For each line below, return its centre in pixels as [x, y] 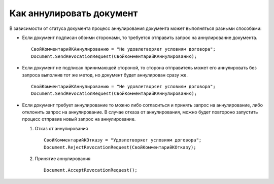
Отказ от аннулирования [61, 128]
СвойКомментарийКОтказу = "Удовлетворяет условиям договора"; [123, 140]
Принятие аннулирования [63, 159]
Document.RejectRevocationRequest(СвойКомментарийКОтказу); [120, 147]
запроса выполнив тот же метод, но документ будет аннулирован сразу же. [105, 75]
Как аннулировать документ [74, 13]
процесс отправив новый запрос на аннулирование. [79, 119]
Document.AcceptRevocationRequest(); [91, 170]
